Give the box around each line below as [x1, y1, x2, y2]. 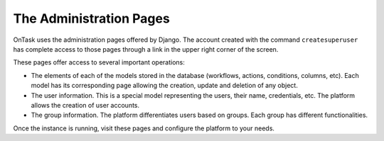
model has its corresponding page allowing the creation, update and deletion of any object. [31, 81, 298, 90]
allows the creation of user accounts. [31, 101, 140, 109]
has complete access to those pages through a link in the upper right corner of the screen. [13, 45, 279, 53]
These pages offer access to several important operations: [13, 58, 185, 67]
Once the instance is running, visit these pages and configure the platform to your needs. [13, 124, 275, 132]
